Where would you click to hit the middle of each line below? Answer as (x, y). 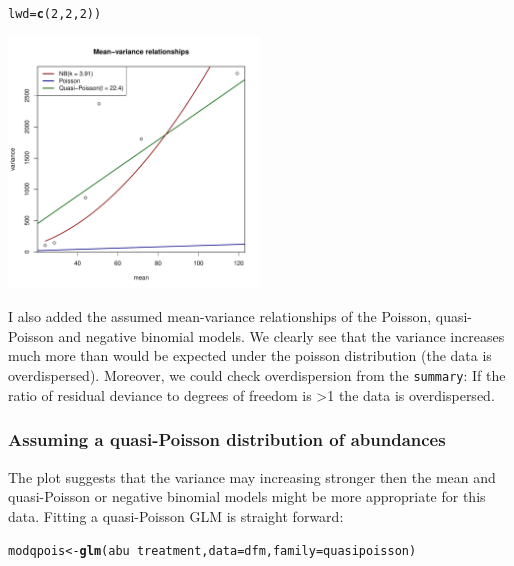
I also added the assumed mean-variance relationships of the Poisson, (220, 316)
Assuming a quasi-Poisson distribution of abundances (227, 439)
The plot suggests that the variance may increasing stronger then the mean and (252, 476)
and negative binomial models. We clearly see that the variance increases (281, 335)
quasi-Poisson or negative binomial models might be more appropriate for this (247, 496)
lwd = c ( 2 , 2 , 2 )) (55, 14)
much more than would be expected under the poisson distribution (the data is (250, 355)
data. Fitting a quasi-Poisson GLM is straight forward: (176, 515)
